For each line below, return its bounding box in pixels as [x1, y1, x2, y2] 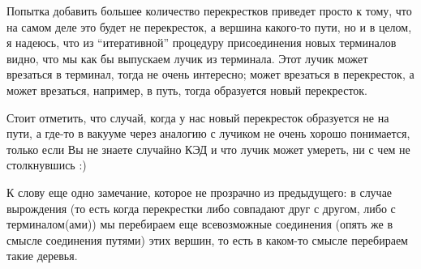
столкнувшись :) [6, 156, 87, 173]
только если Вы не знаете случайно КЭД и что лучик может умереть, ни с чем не [6, 140, 410, 157]
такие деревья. [6, 247, 78, 264]
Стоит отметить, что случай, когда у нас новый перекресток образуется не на [6, 109, 389, 126]
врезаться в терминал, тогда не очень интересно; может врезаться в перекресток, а [6, 66, 415, 83]
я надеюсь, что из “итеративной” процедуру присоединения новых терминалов [6, 34, 397, 51]
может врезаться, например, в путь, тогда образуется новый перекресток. [6, 81, 368, 98]
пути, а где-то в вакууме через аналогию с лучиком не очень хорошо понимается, [6, 125, 410, 142]
